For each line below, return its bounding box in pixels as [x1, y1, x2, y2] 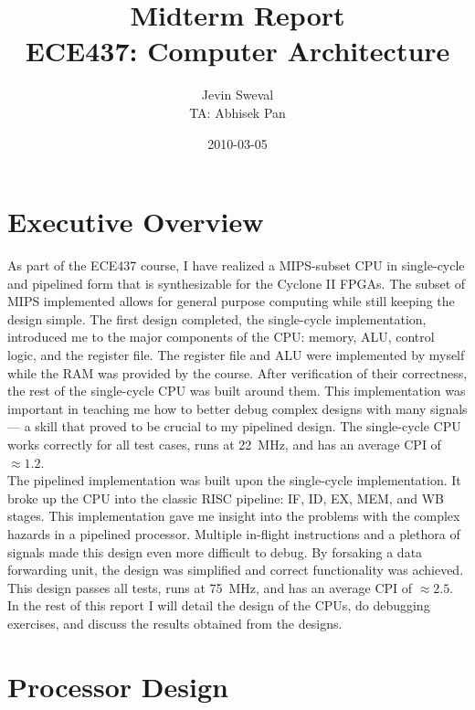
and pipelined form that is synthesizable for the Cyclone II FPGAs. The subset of [7, 273, 466, 292]
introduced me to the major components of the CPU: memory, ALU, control [7, 327, 435, 346]
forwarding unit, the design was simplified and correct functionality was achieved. [7, 560, 464, 579]
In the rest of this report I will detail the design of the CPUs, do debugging [7, 596, 430, 615]
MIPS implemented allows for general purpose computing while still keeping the [7, 291, 455, 311]
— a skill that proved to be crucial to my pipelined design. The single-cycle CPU [7, 417, 461, 436]
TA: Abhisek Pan [189, 102, 286, 122]
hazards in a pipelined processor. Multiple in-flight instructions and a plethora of [7, 524, 460, 543]
